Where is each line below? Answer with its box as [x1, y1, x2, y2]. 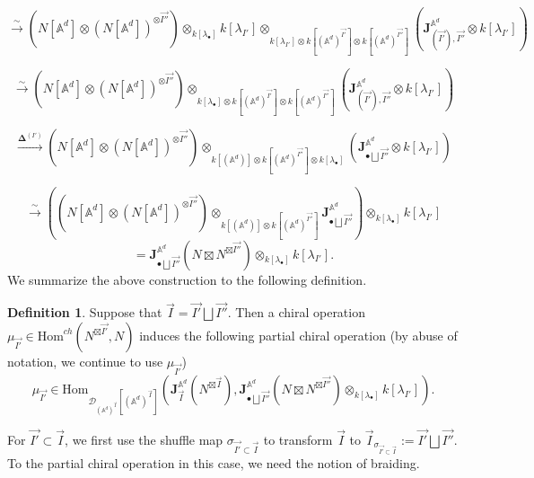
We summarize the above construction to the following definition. [7, 270, 367, 288]
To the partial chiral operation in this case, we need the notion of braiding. [7, 453, 420, 472]
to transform [263, 429, 333, 448]
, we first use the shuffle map [65, 429, 223, 448]
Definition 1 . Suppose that [7, 303, 162, 322]
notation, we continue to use [7, 351, 163, 370]
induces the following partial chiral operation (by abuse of [139, 325, 458, 344]
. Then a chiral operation [227, 303, 365, 322]
